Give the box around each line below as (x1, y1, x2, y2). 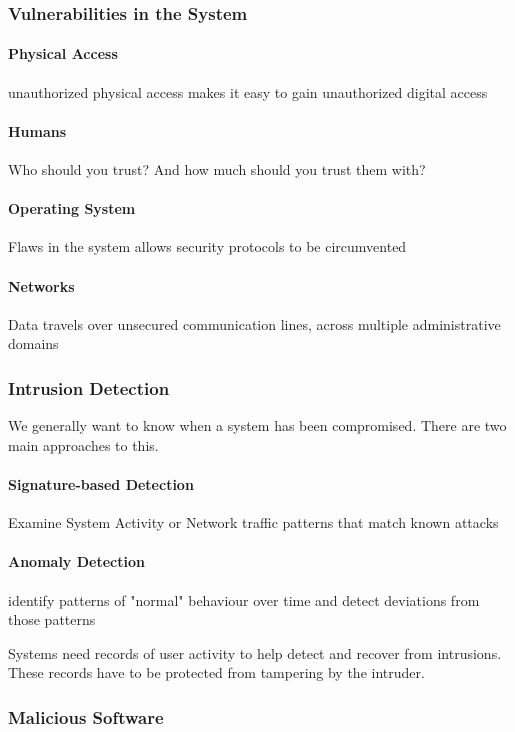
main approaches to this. (8, 434, 159, 455)
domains (8, 333, 59, 354)
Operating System (8, 198, 136, 219)
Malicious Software (8, 704, 164, 729)
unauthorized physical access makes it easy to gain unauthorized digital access (8, 81, 488, 102)
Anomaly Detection (8, 551, 145, 572)
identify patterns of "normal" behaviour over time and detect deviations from (8, 589, 480, 610)
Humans (8, 120, 67, 141)
